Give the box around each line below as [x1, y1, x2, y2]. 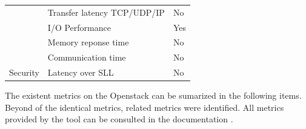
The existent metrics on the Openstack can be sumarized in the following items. [5, 89, 302, 102]
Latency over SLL [47, 66, 114, 79]
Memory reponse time [47, 36, 129, 48]
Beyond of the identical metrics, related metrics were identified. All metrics [5, 101, 284, 113]
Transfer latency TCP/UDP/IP [47, 5, 165, 18]
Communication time [47, 51, 126, 64]
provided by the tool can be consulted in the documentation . [5, 113, 233, 125]
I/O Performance [47, 21, 111, 33]
